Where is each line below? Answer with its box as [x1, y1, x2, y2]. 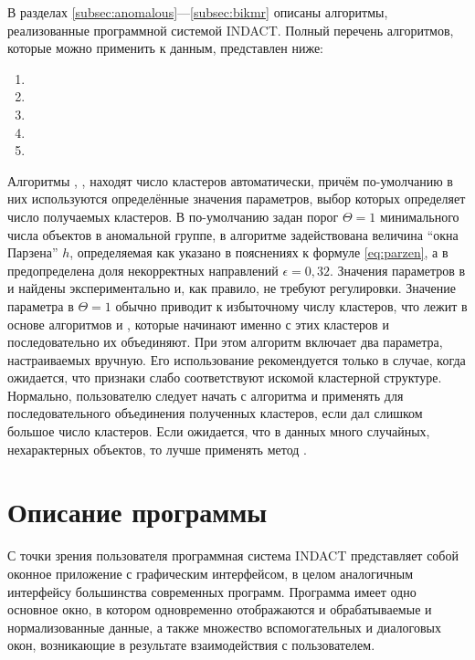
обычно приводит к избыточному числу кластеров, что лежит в [115, 296, 468, 315]
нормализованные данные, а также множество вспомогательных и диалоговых [7, 617, 442, 636]
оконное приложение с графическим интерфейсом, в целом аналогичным [7, 563, 414, 582]
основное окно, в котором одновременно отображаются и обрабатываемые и [7, 600, 432, 619]
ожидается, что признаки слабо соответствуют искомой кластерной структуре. [7, 368, 442, 387]
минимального [379, 206, 459, 225]
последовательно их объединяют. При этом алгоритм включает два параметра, [7, 332, 443, 351]
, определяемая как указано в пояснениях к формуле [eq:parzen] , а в [69, 243, 449, 262]
